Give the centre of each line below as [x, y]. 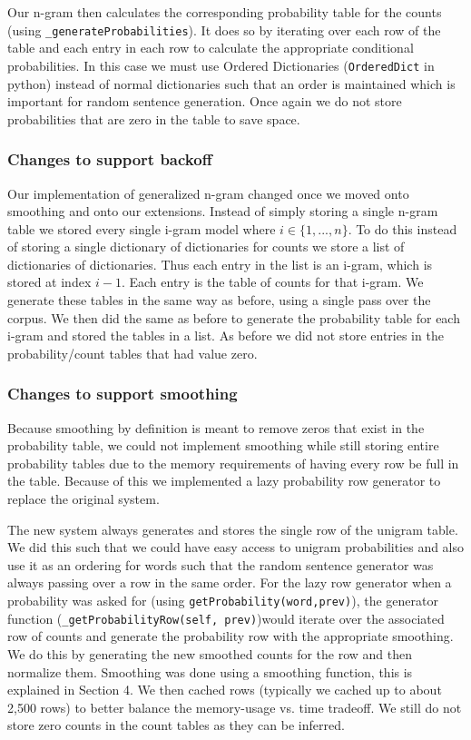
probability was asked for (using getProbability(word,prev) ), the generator [223, 600]
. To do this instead [402, 228]
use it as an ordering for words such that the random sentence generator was [221, 564]
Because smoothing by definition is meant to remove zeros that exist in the [216, 427]
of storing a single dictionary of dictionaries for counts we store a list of [206, 247]
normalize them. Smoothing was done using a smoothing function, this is [210, 671]
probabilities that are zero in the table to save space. [154, 118]
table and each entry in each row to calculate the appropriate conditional [211, 48]
